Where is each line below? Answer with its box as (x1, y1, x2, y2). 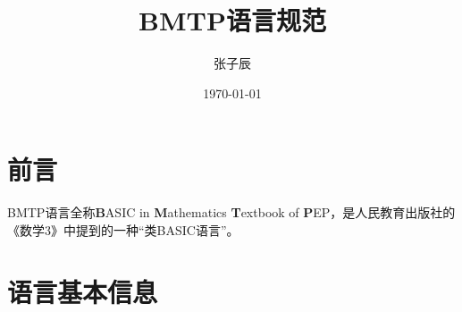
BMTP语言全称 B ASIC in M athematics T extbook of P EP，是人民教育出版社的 (7, 203, 456, 222)
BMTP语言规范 (139, 2, 326, 38)
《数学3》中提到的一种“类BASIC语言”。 (7, 220, 239, 239)
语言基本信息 (7, 273, 158, 309)
